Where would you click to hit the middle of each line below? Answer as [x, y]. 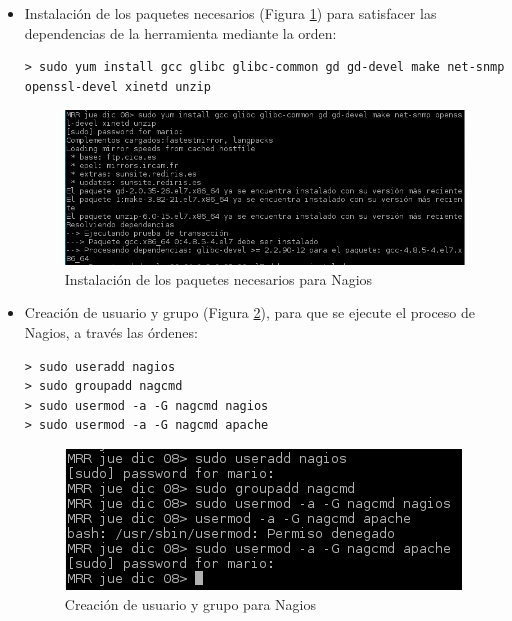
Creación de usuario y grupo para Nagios [190, 603]
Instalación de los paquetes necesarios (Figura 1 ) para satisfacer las [230, 13]
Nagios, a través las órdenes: [111, 331]
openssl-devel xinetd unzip [117, 86]
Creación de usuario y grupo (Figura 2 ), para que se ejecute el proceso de [249, 312]
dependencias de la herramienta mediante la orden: [180, 32]
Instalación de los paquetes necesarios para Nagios [218, 278]
